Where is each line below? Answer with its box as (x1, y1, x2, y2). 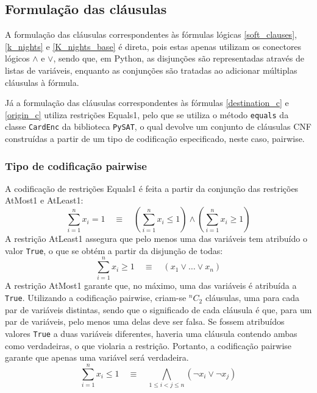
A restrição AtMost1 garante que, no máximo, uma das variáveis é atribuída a (5, 279, 297, 292)
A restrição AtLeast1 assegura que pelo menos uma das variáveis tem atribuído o (5, 232, 307, 245)
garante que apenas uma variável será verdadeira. (5, 351, 189, 364)
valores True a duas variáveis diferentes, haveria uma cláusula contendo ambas (5, 327, 297, 339)
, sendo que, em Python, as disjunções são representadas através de (53, 52, 304, 65)
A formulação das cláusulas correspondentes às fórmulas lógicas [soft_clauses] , (5, 28, 297, 41)
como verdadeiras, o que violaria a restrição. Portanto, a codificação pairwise (5, 339, 292, 352)
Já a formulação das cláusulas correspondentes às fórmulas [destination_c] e (5, 96, 289, 109)
